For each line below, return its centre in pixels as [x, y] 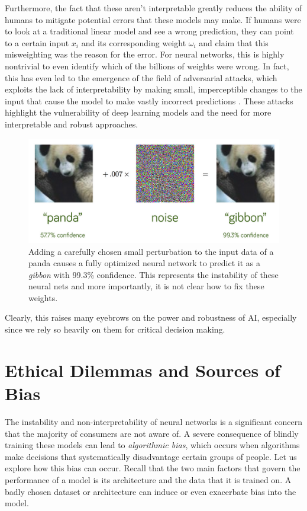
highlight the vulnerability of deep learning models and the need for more [138, 112]
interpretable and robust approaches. [72, 124]
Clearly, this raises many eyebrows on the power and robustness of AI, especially [151, 317]
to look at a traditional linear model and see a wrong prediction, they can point [149, 31]
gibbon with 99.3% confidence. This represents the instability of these [153, 274]
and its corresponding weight [134, 42]
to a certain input [37, 42]
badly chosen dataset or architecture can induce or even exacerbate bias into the [151, 491]
